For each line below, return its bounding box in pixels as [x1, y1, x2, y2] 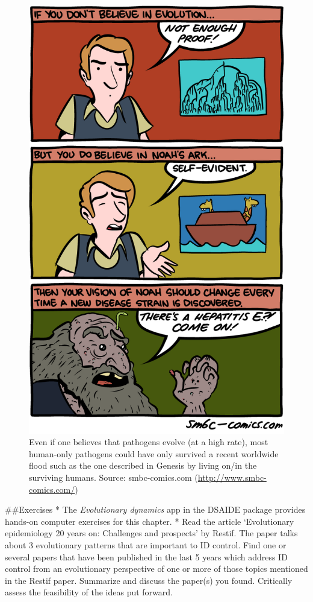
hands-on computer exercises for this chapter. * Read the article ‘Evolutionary [5, 515, 294, 527]
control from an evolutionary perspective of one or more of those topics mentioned [5, 562, 308, 575]
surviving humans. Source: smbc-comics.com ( [29, 471, 198, 483]
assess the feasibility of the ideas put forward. [5, 586, 173, 598]
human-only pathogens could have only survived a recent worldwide [29, 447, 279, 460]
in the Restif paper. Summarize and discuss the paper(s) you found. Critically [5, 574, 293, 586]
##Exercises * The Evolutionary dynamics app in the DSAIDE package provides [5, 503, 306, 516]
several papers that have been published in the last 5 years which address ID [5, 550, 288, 563]
